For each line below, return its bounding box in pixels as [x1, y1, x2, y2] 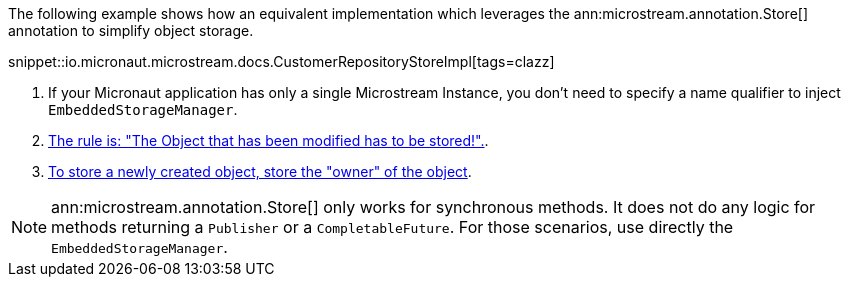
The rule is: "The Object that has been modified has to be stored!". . [48, 132, 489, 149]
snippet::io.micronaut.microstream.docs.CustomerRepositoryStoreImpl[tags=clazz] [8, 53, 555, 70]
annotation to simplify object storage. [8, 22, 254, 39]
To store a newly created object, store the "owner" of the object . [48, 163, 472, 180]
